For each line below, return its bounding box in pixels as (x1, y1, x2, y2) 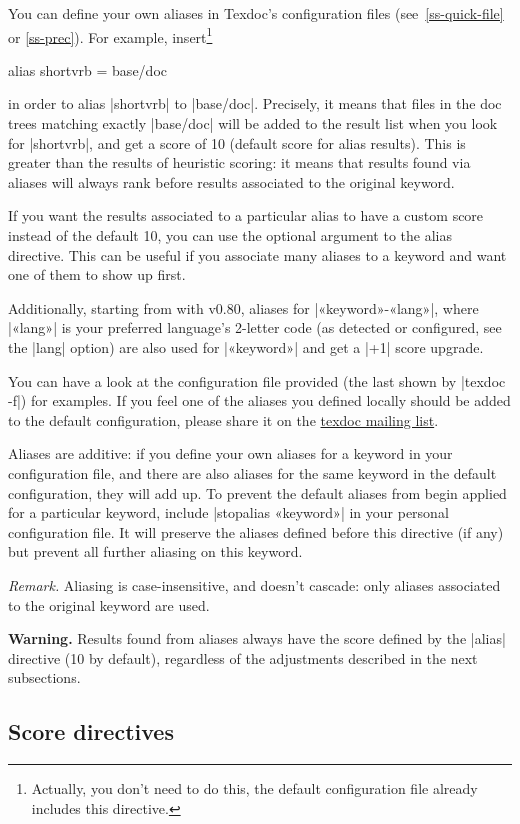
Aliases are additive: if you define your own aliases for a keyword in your (8, 443, 453, 464)
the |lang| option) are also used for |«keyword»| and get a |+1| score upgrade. (8, 336, 484, 357)
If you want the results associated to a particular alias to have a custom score (8, 205, 484, 226)
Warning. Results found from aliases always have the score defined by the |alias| (8, 628, 506, 649)
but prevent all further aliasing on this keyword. (8, 541, 303, 562)
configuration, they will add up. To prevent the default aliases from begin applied (8, 482, 507, 503)
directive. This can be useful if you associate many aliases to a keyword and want (8, 244, 507, 265)
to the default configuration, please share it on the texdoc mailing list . (8, 409, 439, 430)
